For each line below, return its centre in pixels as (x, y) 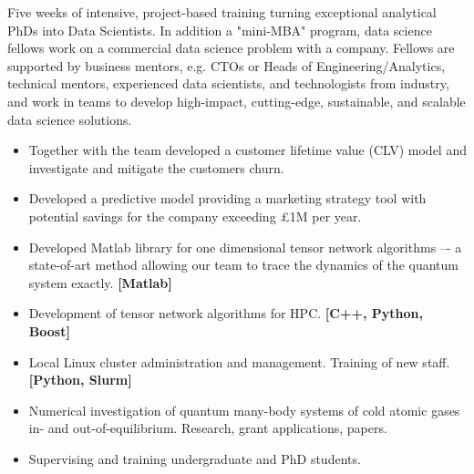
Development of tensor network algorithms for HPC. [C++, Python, (226, 313)
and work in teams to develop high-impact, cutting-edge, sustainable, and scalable (237, 101)
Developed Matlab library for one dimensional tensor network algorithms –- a (245, 247)
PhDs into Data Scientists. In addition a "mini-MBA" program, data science (220, 30)
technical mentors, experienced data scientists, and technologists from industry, (228, 83)
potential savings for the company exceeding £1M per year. (195, 216)
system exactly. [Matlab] (100, 282)
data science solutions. (70, 119)
